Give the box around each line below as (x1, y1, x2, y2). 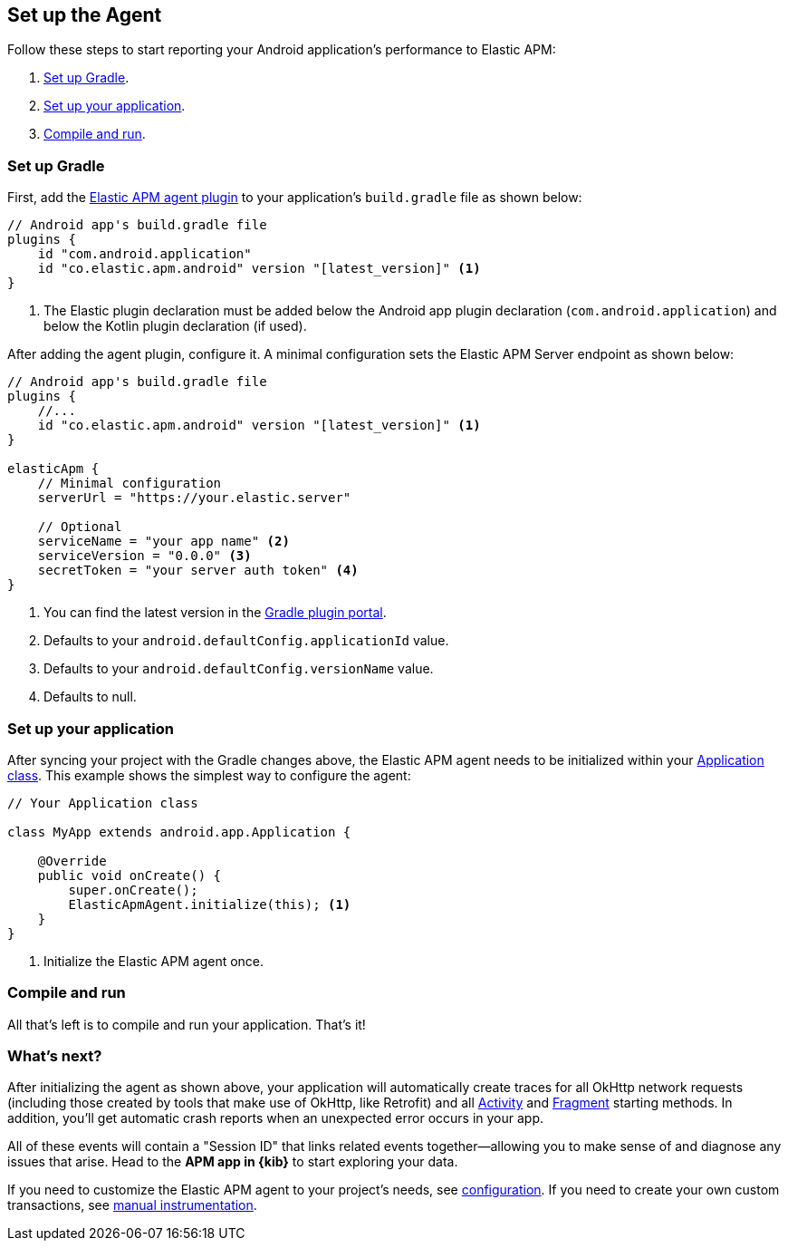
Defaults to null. (43, 689, 137, 705)
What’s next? (7, 1047, 102, 1066)
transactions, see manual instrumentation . (7, 1197, 257, 1214)
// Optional (37, 519, 122, 535)
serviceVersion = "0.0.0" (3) (37, 548, 252, 564)
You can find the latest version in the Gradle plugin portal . (43, 605, 387, 621)
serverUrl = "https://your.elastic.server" (37, 490, 351, 506)
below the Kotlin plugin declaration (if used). (43, 318, 307, 334)
